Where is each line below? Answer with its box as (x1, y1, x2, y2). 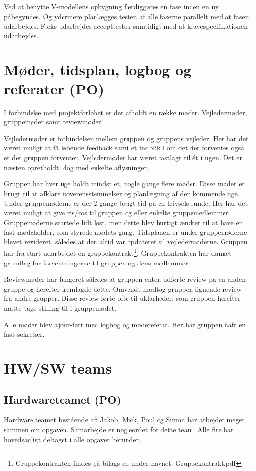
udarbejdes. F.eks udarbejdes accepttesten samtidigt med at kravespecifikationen (4, 21, 248, 31)
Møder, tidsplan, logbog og (4, 59, 192, 79)
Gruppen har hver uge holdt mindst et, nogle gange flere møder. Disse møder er (4, 178, 245, 189)
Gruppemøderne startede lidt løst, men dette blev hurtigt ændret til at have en (4, 217, 243, 227)
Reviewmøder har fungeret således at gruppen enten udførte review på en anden (4, 274, 246, 284)
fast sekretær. (4, 329, 45, 339)
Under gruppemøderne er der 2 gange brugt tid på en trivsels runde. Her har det (4, 198, 248, 208)
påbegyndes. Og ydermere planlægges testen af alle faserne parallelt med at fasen (4, 11, 249, 21)
